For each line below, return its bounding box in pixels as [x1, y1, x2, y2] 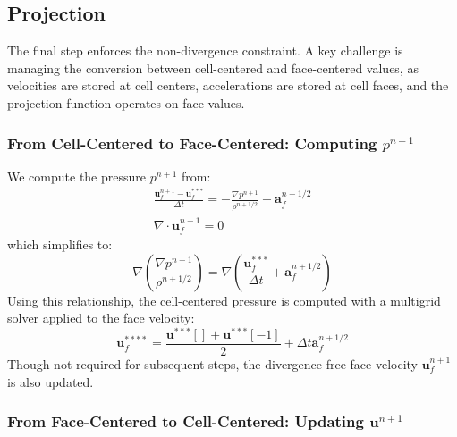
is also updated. [7, 372, 94, 391]
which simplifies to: [7, 235, 113, 254]
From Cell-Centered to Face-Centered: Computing [7, 131, 377, 154]
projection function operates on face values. [7, 93, 245, 112]
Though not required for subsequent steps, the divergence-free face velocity [7, 355, 418, 374]
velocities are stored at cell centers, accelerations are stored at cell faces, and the [7, 76, 449, 95]
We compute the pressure [7, 166, 146, 185]
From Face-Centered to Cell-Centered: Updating [7, 410, 364, 433]
